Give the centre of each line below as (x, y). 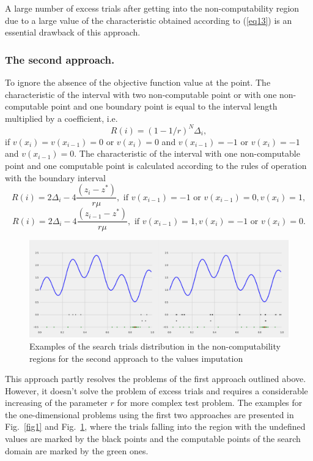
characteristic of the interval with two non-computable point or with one (141, 94)
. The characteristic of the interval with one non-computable (187, 153)
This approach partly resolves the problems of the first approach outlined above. (156, 379)
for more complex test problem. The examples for (210, 403)
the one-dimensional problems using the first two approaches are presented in (149, 414)
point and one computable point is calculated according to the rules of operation (156, 166)
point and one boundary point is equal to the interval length (164, 106)
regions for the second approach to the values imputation (136, 358)
